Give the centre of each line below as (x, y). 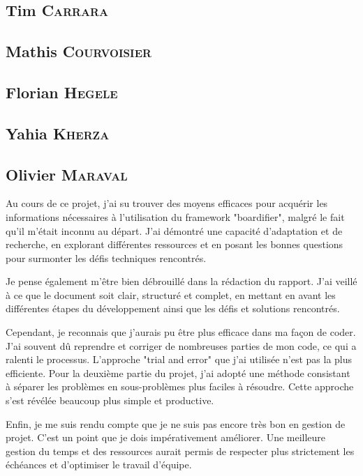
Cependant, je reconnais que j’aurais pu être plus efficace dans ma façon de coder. (181, 332)
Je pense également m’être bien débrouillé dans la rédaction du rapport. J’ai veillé (181, 281)
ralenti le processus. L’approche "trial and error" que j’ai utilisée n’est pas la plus (179, 359)
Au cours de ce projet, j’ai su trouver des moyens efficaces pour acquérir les (167, 203)
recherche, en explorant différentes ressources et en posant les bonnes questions (175, 244)
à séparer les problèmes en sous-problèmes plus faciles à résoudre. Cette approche (180, 386)
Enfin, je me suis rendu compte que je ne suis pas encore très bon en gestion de (176, 423)
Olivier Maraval (67, 174)
